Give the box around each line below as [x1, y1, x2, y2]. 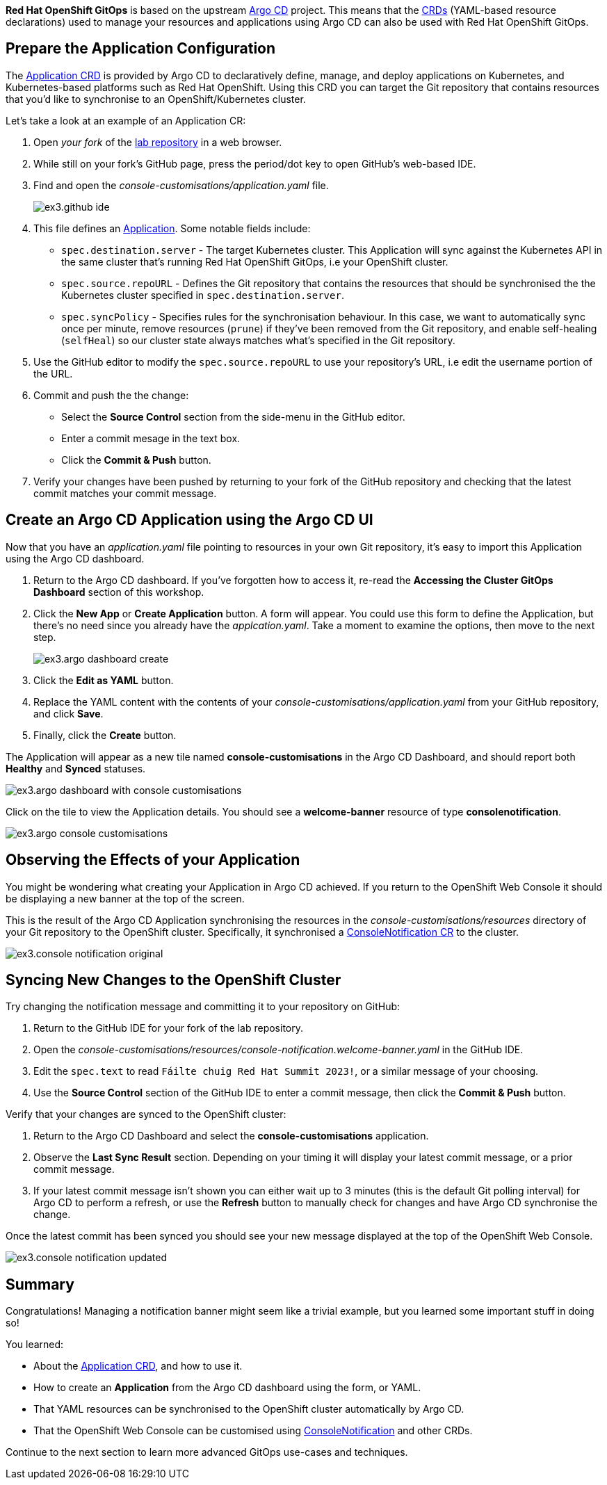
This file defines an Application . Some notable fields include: [33, 222, 311, 234]
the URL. [33, 367, 73, 380]
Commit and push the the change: [33, 389, 189, 401]
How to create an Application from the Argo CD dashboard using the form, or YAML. [33, 1381, 421, 1394]
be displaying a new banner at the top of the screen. [6, 892, 245, 904]
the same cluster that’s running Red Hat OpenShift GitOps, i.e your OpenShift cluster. [61, 255, 448, 268]
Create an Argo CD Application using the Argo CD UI [6, 511, 373, 529]
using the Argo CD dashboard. [6, 552, 145, 565]
